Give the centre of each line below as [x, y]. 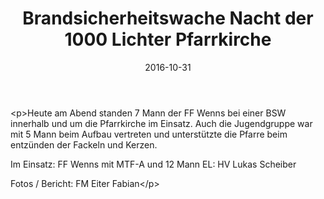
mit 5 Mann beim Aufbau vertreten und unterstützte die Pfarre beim [149, 134]
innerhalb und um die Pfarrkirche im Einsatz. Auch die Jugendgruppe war [161, 123]
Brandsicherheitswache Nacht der [168, 18]
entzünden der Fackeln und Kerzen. [84, 144]
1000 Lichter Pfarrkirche [168, 39]
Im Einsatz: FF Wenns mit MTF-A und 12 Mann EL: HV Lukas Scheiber [153, 164]
